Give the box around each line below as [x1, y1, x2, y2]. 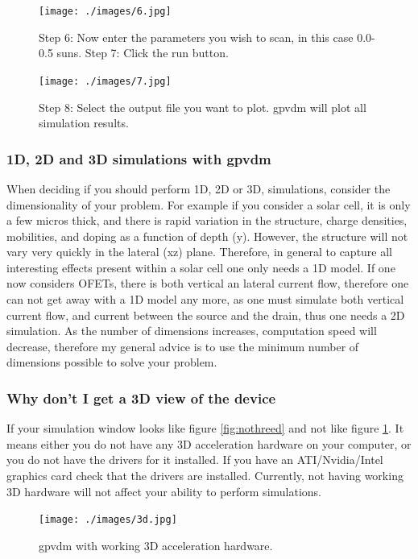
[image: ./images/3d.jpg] [39, 514, 177, 526]
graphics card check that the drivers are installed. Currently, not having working [6, 467, 404, 484]
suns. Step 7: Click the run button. [56, 44, 229, 61]
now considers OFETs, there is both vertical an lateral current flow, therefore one [6, 275, 409, 292]
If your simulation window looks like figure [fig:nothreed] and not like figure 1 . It [6, 420, 404, 437]
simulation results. [39, 114, 129, 131]
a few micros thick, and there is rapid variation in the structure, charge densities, [6, 212, 408, 229]
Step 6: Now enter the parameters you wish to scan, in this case [39, 28, 354, 45]
